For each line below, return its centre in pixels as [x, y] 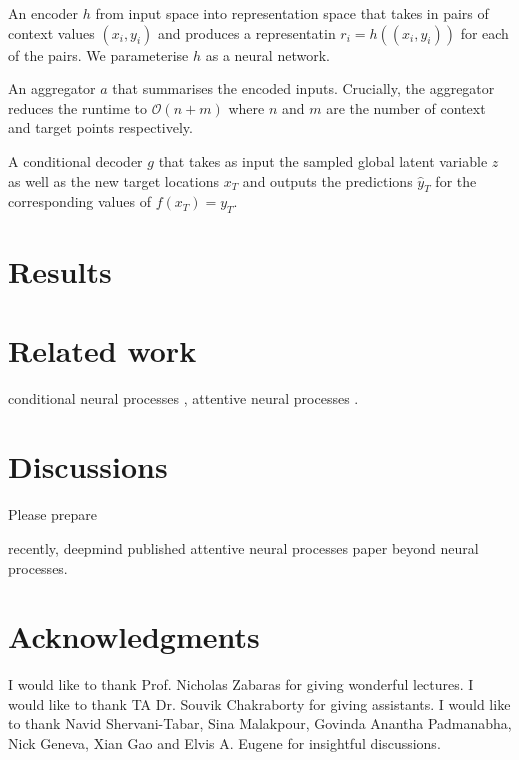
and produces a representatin [247, 32]
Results [60, 271]
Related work [102, 349]
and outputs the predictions [327, 180]
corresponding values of [79, 201]
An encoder [43, 13]
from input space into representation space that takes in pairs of [292, 13]
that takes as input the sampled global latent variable [323, 160]
